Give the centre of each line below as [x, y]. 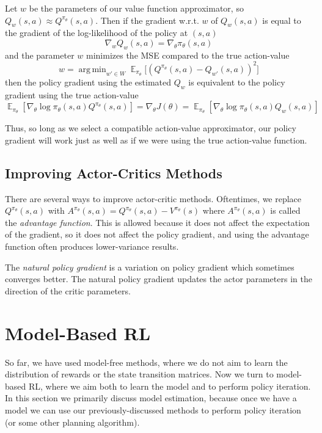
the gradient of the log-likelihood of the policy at [97, 33]
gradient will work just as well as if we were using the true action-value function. [156, 140]
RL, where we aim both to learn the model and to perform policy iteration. [170, 386]
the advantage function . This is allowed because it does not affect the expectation [157, 222]
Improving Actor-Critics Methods [114, 173]
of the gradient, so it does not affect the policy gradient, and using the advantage [157, 234]
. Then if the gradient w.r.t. [147, 20]
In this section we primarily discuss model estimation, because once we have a [151, 398]
